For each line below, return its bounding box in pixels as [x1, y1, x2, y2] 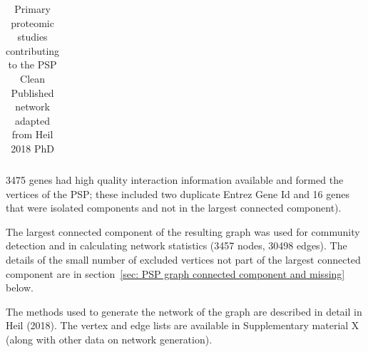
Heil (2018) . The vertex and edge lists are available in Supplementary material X [6, 318, 359, 333]
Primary [14, 1, 51, 16]
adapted [15, 113, 51, 128]
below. [6, 280, 34, 295]
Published [11, 85, 54, 100]
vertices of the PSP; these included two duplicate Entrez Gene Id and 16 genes [6, 186, 350, 201]
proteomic [11, 15, 54, 30]
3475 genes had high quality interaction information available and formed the [6, 172, 344, 187]
